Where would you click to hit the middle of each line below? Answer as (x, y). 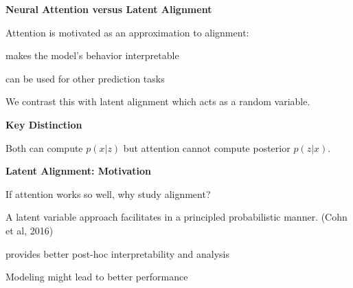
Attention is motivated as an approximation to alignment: (127, 32)
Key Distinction (44, 124)
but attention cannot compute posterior (207, 147)
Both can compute (44, 147)
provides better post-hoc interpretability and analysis (118, 253)
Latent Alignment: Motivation (78, 171)
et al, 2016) (30, 230)
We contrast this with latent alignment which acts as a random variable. (158, 101)
